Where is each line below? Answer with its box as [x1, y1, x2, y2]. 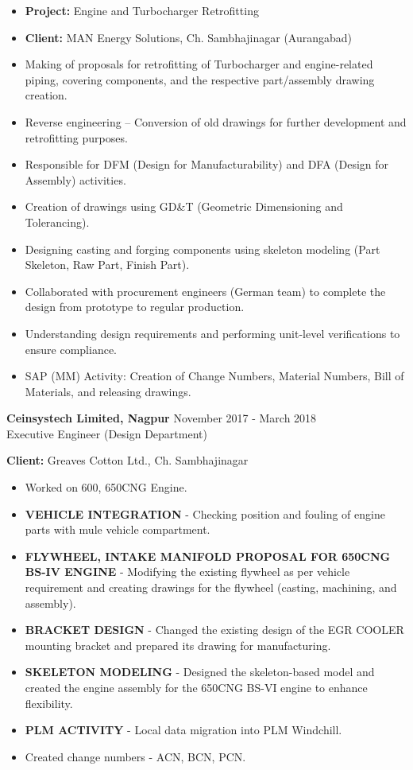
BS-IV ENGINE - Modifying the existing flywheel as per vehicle [25, 563, 350, 580]
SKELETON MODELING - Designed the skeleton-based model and [25, 663, 375, 680]
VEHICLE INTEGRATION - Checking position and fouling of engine [25, 505, 385, 522]
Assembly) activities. [25, 171, 126, 188]
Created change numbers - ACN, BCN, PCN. [25, 748, 246, 764]
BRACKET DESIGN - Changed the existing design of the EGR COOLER [25, 621, 404, 638]
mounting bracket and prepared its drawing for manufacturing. [25, 636, 331, 653]
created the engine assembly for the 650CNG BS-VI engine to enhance [25, 679, 368, 695]
